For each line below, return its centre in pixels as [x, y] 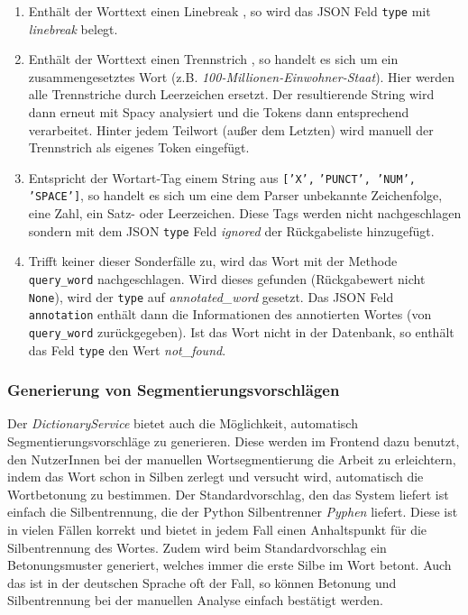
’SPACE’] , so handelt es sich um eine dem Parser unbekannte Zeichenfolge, [235, 195]
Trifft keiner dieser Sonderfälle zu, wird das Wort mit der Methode [213, 261]
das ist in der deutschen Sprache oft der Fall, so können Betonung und [202, 582]
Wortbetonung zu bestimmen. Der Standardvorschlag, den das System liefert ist [228, 494]
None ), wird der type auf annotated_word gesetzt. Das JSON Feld [211, 296]
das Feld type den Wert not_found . [127, 349]
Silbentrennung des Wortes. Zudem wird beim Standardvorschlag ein [197, 547]
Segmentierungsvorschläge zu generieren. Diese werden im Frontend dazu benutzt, [234, 441]
